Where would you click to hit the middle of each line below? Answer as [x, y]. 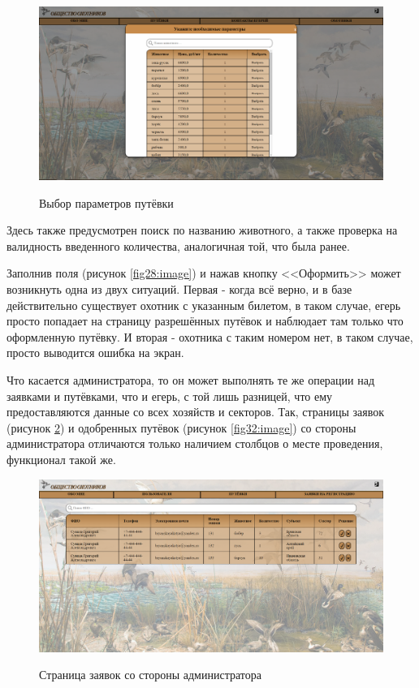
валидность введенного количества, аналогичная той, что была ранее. [178, 245]
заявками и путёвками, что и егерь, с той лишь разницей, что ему [170, 396]
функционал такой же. [61, 459]
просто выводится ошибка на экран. [95, 353]
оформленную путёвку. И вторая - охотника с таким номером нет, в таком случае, [210, 336]
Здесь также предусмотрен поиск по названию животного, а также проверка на [202, 230]
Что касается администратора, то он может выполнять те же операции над [191, 380]
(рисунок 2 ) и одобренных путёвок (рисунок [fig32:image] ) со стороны [181, 427]
